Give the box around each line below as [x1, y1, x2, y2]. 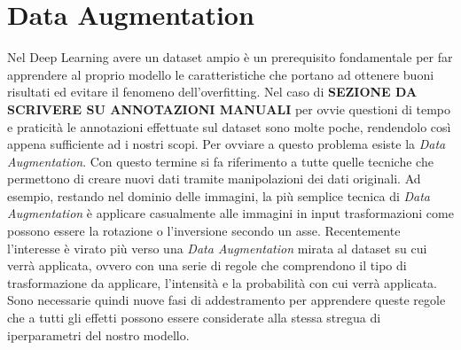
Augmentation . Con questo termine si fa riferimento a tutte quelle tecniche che [7, 152, 434, 170]
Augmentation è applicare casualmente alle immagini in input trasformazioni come [7, 204, 454, 222]
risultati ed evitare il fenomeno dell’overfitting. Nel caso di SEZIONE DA [7, 82, 418, 101]
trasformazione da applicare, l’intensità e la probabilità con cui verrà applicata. [7, 273, 437, 292]
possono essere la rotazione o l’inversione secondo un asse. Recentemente [7, 222, 401, 240]
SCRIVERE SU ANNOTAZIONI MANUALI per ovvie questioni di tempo [7, 99, 451, 118]
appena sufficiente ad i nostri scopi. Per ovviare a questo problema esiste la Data [7, 135, 446, 153]
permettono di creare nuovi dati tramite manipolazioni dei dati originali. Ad [7, 169, 421, 188]
